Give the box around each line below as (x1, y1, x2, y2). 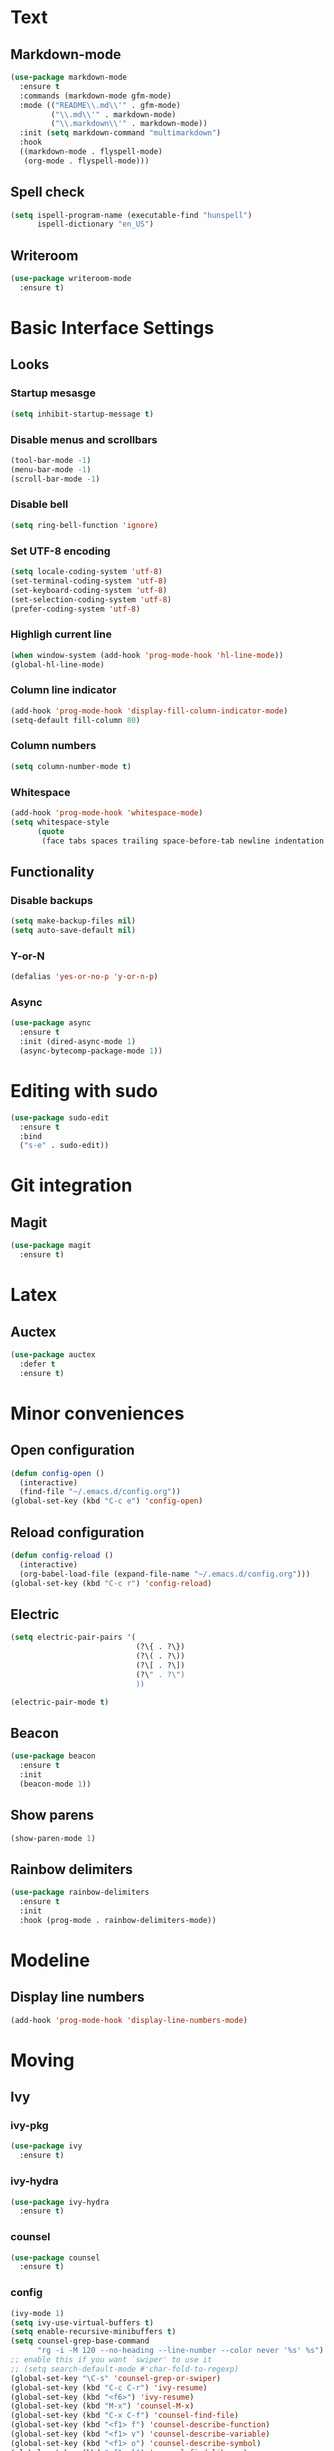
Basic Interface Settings (10, 317, 215, 340)
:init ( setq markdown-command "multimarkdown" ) (19, 128, 222, 138)
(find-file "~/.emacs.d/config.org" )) (19, 1487, 182, 1497)
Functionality (10, 863, 95, 880)
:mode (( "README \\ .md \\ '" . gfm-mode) (19, 100, 182, 110)
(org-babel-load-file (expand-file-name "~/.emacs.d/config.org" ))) (19, 1569, 311, 1579)
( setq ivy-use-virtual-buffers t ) (10, 2317, 155, 2328)
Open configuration (10, 1442, 135, 1459)
